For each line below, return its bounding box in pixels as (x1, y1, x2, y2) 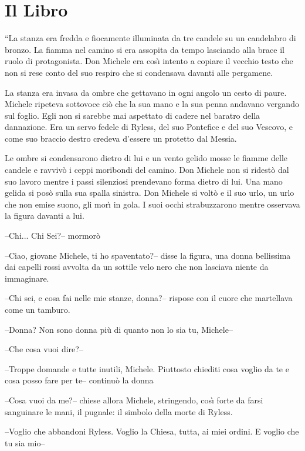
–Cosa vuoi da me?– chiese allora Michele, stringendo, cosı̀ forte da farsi (5, 393, 263, 406)
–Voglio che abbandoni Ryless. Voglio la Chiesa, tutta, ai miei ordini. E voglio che (5, 425, 299, 437)
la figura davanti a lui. (5, 209, 84, 222)
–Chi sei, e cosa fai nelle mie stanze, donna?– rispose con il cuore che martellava (5, 292, 293, 304)
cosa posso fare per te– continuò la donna (5, 374, 154, 386)
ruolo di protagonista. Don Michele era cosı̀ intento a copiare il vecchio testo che (5, 55, 293, 67)
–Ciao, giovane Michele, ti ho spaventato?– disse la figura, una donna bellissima (5, 249, 291, 261)
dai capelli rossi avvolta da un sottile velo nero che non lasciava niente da (5, 260, 269, 273)
